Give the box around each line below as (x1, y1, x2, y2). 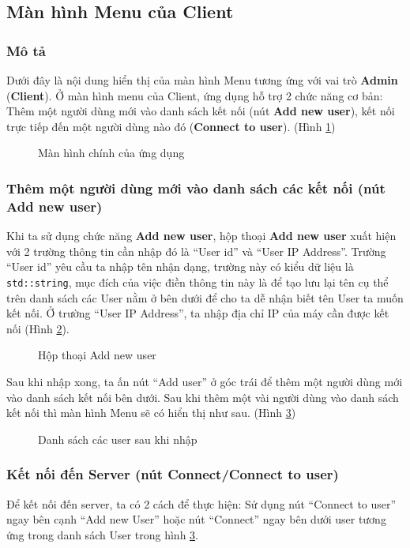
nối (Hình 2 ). (6, 320, 70, 336)
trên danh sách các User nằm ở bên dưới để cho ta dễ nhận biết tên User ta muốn (6, 289, 404, 306)
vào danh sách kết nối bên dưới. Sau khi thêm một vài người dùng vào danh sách (6, 388, 399, 405)
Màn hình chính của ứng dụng (38, 145, 185, 161)
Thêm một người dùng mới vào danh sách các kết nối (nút (6, 178, 386, 197)
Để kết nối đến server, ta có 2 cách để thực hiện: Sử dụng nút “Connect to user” (6, 495, 397, 512)
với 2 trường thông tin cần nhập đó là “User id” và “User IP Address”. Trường (6, 242, 386, 259)
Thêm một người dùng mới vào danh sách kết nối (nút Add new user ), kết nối (6, 103, 395, 119)
